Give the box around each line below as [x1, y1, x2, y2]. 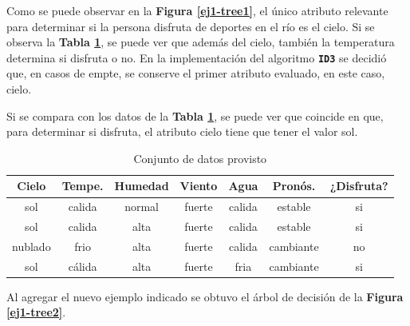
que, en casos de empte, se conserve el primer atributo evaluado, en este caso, [6, 65, 385, 81]
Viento [179, 177, 218, 194]
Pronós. [272, 177, 316, 194]
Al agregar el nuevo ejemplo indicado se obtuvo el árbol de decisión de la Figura [6, 288, 404, 304]
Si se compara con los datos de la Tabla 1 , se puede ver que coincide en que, [6, 107, 384, 124]
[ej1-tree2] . [6, 304, 66, 320]
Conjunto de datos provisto [133, 149, 267, 166]
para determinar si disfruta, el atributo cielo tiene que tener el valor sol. [6, 123, 358, 140]
